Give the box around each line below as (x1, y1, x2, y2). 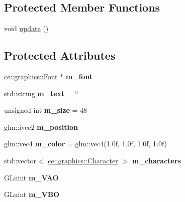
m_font (65, 71, 93, 81)
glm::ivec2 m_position (4, 121, 78, 132)
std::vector (4, 155, 36, 165)
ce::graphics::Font (4, 71, 58, 81)
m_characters (132, 155, 181, 165)
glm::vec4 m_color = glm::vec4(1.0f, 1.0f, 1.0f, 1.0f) (4, 138, 167, 149)
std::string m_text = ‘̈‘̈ (4, 88, 79, 98)
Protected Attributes (4, 48, 116, 63)
